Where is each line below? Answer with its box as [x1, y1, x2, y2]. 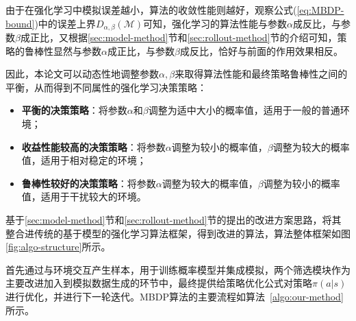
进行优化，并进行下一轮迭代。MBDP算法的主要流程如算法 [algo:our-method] [5, 289, 344, 303]
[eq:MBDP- [296, 3, 344, 16]
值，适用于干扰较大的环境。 [21, 189, 147, 204]
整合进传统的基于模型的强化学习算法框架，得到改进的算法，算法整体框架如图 [5, 226, 351, 240]
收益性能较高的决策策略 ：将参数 [21, 139, 166, 154]
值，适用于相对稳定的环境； [21, 153, 147, 167]
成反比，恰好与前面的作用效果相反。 [179, 43, 343, 58]
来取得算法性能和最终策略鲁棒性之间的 [175, 67, 348, 81]
